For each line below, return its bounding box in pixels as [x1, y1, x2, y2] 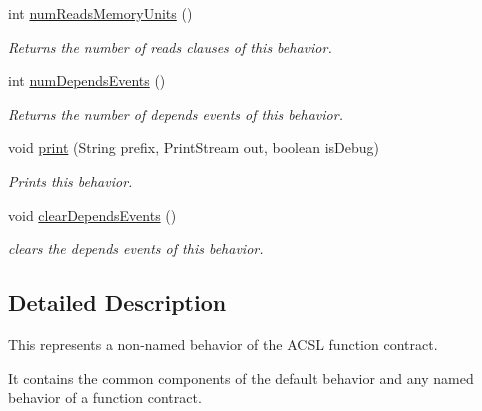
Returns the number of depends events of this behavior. [8, 103, 343, 124]
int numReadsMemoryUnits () [8, 3, 193, 23]
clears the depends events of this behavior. [8, 238, 264, 259]
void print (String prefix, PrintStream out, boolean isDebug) [8, 137, 379, 158]
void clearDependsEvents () [8, 204, 177, 225]
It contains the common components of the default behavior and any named [8, 367, 474, 388]
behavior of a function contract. [8, 387, 202, 408]
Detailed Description [8, 287, 227, 318]
